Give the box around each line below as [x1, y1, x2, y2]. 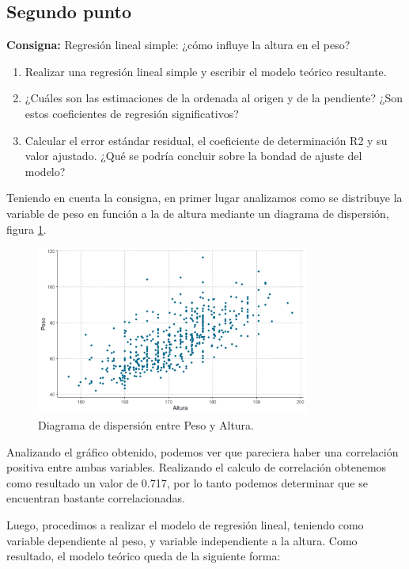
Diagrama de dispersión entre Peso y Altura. [38, 417, 254, 433]
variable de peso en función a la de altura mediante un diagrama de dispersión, [6, 204, 389, 221]
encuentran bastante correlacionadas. [6, 490, 185, 506]
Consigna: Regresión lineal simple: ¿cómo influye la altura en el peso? [6, 36, 350, 53]
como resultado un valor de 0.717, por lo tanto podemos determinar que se [6, 474, 368, 491]
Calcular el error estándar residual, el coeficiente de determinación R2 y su [25, 132, 388, 148]
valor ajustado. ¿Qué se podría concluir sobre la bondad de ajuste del [25, 147, 362, 164]
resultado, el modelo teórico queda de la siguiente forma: [6, 548, 281, 564]
